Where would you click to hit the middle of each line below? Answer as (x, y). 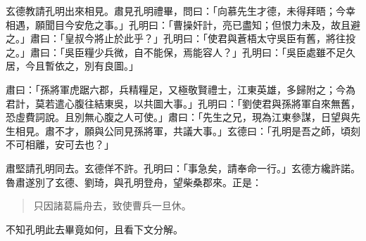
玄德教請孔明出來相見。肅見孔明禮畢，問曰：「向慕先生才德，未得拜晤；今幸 (181, 11)
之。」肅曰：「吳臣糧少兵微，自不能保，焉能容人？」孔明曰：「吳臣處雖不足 (176, 52)
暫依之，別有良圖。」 (91, 66)
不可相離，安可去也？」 (60, 144)
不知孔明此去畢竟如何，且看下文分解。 (94, 229)
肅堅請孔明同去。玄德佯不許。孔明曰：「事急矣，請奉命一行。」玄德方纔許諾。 (183, 168)
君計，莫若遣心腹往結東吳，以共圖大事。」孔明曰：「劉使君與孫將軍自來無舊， (183, 103)
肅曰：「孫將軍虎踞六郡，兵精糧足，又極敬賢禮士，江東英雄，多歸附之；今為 (181, 89)
